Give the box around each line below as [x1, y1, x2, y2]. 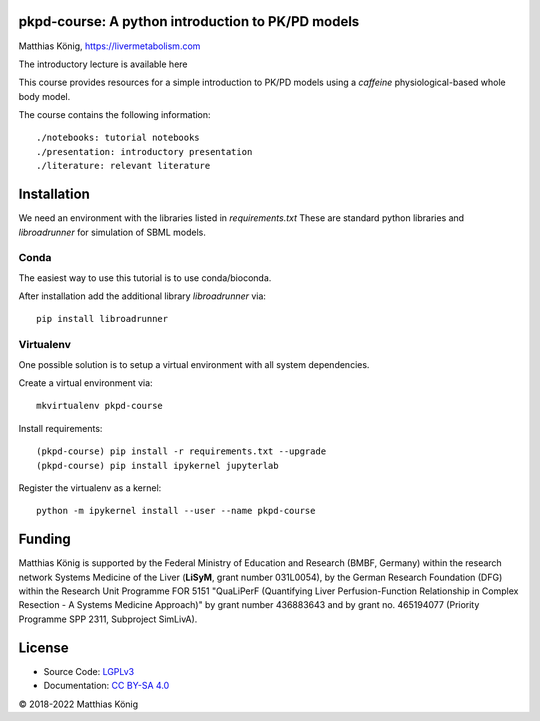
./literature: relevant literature [36, 160, 211, 172]
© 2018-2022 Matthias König [18, 698, 139, 710]
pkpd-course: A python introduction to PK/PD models [18, 13, 360, 30]
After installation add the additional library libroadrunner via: [18, 290, 267, 302]
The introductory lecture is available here [18, 58, 188, 70]
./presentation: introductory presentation [36, 146, 253, 157]
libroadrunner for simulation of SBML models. [18, 226, 207, 238]
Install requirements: [18, 422, 103, 434]
